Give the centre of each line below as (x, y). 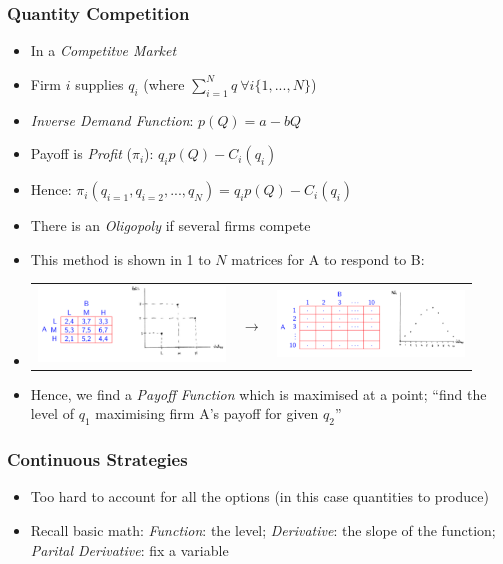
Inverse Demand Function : (112, 119)
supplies (99, 83)
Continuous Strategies (97, 459)
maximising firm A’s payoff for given (207, 413)
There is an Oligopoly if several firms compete (170, 225)
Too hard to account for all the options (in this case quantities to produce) (259, 496)
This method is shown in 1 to (120, 258)
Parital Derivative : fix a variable (129, 549)
